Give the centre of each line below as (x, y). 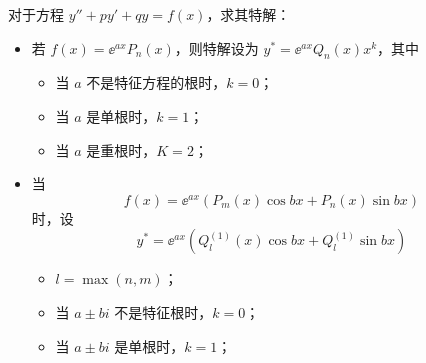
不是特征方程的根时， (156, 82)
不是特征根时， (163, 311)
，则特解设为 (216, 47)
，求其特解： (248, 14)
